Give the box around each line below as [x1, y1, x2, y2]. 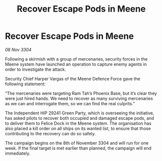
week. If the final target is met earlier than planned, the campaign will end [5, 145, 151, 151]
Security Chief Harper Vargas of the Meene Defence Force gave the [5, 76, 140, 81]
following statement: [5, 81, 46, 87]
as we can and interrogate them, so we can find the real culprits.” [5, 100, 135, 106]
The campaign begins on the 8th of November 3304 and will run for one [5, 140, 149, 146]
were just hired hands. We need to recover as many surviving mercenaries [5, 96, 153, 101]
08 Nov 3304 [5, 47, 32, 52]
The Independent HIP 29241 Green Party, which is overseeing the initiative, [5, 110, 154, 116]
